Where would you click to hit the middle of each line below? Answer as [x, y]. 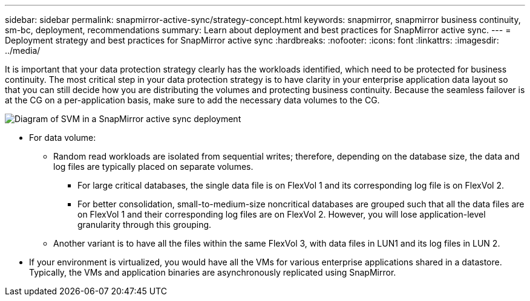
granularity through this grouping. [145, 225]
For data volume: [63, 138]
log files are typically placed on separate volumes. [153, 167]
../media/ [23, 50]
